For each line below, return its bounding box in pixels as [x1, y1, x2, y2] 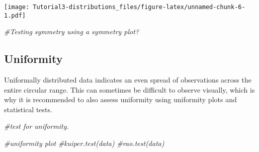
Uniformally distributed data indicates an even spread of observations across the [4, 74, 251, 85]
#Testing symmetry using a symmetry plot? [4, 26, 139, 37]
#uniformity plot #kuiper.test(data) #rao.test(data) [4, 138, 164, 148]
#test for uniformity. [4, 121, 69, 131]
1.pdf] [4, 12, 26, 19]
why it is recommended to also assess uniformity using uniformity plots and [4, 94, 237, 105]
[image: [4, 4, 30, 11]
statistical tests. [4, 104, 52, 114]
